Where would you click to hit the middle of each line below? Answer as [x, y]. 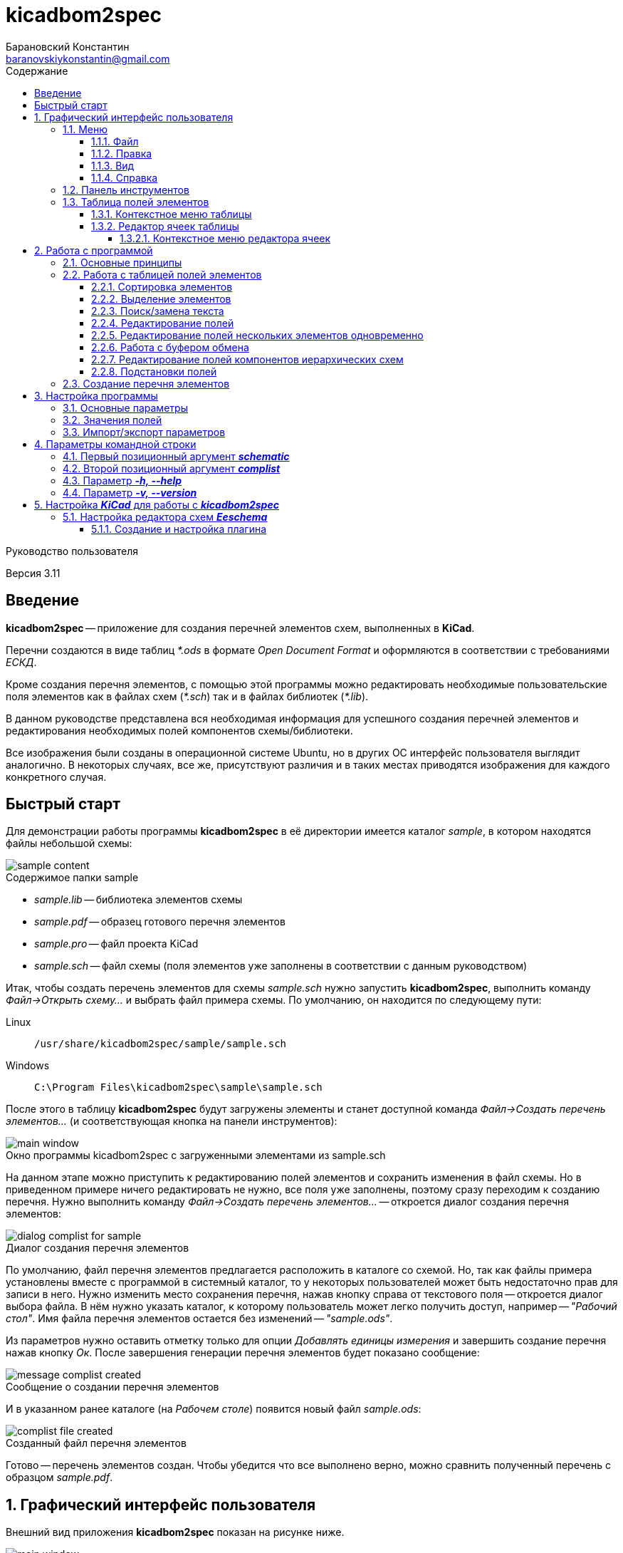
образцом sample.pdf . [59, 1477]
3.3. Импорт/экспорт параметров [144, 432]
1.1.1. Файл [115, 141]
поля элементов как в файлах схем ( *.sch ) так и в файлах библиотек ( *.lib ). [187, 696]
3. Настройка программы [96, 395]
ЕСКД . [21, 662]
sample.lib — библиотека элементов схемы [138, 900]
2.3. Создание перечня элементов [146, 383]
